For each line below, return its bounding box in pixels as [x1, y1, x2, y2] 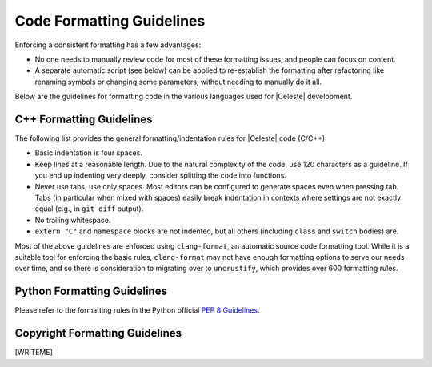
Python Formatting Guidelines [14, 285, 168, 298]
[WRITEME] [14, 348, 54, 357]
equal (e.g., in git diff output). [34, 204, 144, 213]
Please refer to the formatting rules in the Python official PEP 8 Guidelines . [14, 305, 260, 315]
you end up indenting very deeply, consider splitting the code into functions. [34, 170, 287, 180]
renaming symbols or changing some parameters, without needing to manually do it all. [34, 77, 322, 86]
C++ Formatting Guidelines [14, 112, 153, 126]
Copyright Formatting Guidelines [14, 326, 182, 340]
